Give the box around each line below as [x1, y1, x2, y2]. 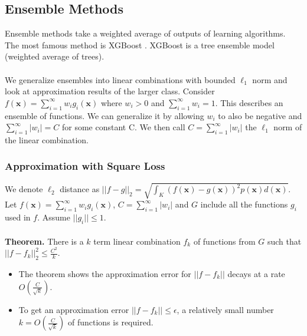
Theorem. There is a [5, 235, 84, 247]
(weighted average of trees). [5, 50, 104, 62]
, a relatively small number [177, 303, 274, 315]
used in [5, 211, 31, 223]
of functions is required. [68, 316, 153, 328]
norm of [273, 121, 302, 133]
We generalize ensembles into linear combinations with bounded [5, 73, 236, 85]
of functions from [193, 235, 256, 247]
